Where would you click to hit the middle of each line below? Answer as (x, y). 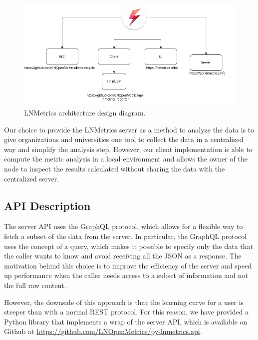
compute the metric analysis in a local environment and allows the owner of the (126, 159)
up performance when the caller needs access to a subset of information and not (126, 275)
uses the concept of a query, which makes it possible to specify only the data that (129, 246)
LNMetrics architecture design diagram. (85, 113)
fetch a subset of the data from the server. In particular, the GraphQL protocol (126, 236)
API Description (47, 205)
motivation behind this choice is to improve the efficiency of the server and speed (128, 265)
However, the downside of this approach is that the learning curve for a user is (124, 302)
